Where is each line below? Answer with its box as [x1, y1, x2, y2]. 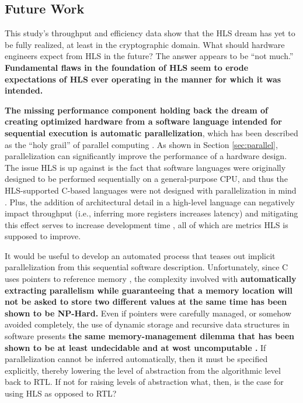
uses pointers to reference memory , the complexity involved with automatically [5, 273, 297, 285]
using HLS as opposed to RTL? [5, 387, 117, 399]
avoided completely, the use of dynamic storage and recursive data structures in [5, 318, 290, 330]
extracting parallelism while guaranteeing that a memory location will [5, 284, 292, 296]
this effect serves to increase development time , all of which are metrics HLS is [5, 218, 288, 230]
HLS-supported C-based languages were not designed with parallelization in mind [5, 184, 297, 196]
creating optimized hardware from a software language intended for [5, 115, 282, 128]
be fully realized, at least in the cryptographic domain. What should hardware [5, 38, 285, 50]
